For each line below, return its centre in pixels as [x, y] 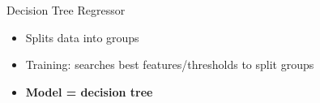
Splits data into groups [82, 37]
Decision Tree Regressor [66, 10]
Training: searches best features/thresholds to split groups [170, 64]
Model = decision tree [89, 91]
